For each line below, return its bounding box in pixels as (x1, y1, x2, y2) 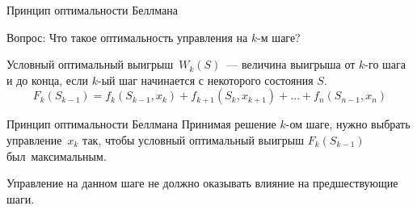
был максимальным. (6, 147, 107, 164)
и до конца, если (6, 71, 89, 88)
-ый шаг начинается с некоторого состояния (98, 71, 314, 88)
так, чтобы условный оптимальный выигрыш (82, 131, 305, 148)
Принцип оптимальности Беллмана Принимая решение (6, 115, 276, 132)
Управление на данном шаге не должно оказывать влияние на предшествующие (6, 174, 398, 191)
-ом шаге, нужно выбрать (285, 115, 411, 132)
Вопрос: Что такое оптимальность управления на (6, 28, 248, 45)
